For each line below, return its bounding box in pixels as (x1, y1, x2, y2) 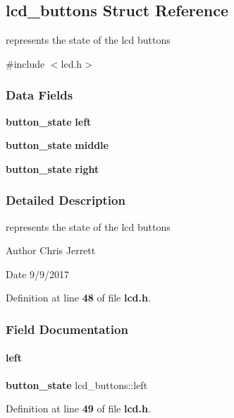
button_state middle (6, 138, 109, 153)
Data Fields (6, 86, 73, 104)
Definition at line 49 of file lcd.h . (6, 401, 151, 416)
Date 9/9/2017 (6, 266, 70, 281)
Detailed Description (6, 191, 125, 209)
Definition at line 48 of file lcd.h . (6, 290, 151, 305)
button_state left (6, 114, 92, 129)
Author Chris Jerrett (6, 243, 96, 258)
